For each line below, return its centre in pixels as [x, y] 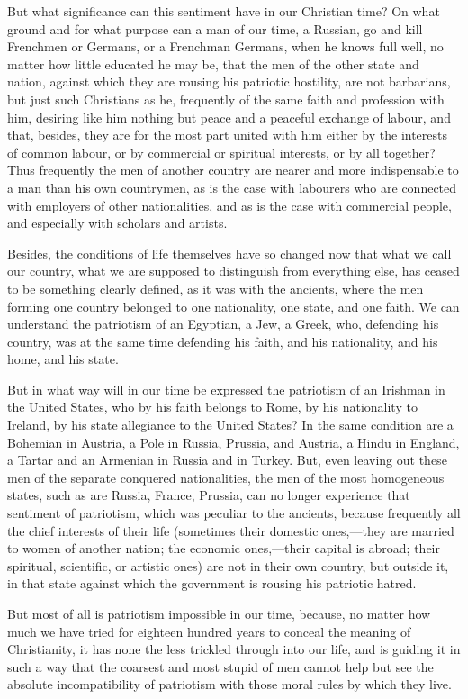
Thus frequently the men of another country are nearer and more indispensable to [233, 170]
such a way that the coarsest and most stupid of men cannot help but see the [220, 666]
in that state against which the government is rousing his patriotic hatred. [212, 583]
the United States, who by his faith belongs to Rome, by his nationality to [212, 407]
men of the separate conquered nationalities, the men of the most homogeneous [226, 477]
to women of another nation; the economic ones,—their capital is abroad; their [224, 548]
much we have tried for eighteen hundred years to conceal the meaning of [209, 631]
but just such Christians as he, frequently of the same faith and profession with [226, 99]
